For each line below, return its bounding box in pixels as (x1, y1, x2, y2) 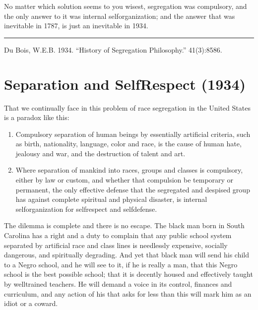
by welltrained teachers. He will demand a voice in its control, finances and (4, 279, 232, 289)
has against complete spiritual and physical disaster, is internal (15, 194, 207, 204)
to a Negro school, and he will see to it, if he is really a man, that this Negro (4, 259, 238, 269)
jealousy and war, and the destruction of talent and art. (15, 148, 186, 158)
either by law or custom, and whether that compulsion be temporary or (15, 175, 234, 185)
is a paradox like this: (4, 112, 69, 123)
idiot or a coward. (4, 298, 58, 309)
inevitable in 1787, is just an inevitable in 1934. (4, 20, 148, 31)
